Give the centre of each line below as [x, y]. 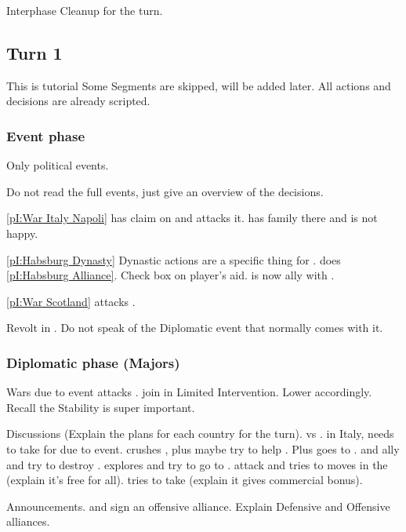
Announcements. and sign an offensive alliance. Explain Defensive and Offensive [198, 506]
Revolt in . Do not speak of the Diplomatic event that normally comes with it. [195, 328]
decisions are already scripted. [78, 101]
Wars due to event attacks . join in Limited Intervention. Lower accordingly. [189, 392]
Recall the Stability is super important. [101, 407]
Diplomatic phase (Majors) [93, 362]
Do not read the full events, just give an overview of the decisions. [165, 191]
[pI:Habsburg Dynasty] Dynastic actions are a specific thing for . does [174, 259]
